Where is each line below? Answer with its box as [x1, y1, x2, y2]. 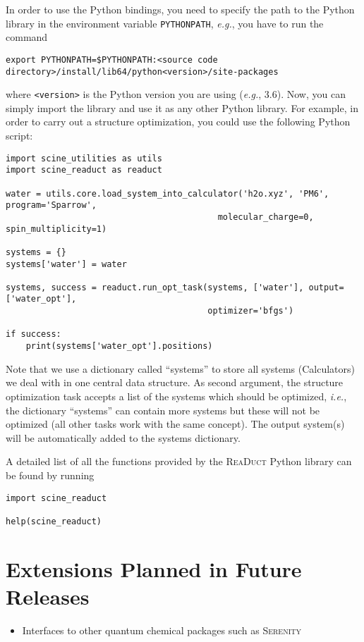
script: [6, 128, 33, 142]
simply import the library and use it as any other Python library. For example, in [6, 100, 358, 115]
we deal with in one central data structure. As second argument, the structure [6, 375, 344, 390]
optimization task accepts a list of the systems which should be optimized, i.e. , [6, 388, 347, 403]
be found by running [6, 467, 95, 482]
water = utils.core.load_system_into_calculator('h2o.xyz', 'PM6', [6, 188, 329, 199]
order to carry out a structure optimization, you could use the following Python [6, 114, 351, 129]
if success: [6, 329, 61, 340]
